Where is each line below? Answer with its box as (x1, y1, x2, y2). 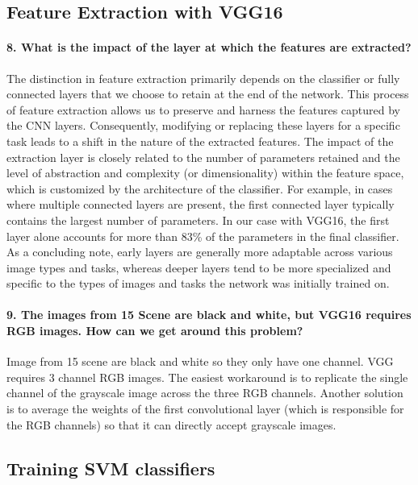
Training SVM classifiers (6, 455, 215, 480)
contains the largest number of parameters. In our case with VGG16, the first (6, 211, 390, 228)
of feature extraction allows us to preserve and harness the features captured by (6, 101, 400, 118)
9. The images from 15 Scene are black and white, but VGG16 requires (6, 306, 412, 323)
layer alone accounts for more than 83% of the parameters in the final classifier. (6, 227, 399, 244)
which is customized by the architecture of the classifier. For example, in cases (6, 180, 393, 197)
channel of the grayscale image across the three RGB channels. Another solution (6, 384, 403, 401)
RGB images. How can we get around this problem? (6, 322, 303, 339)
